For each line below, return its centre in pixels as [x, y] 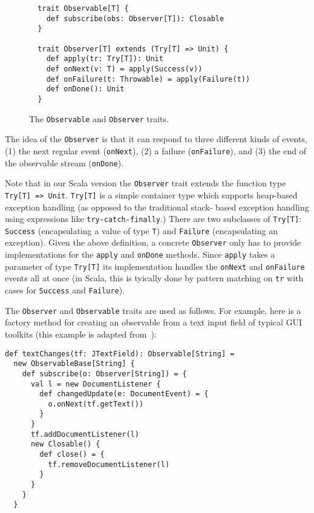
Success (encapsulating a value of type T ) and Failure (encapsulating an [141, 230]
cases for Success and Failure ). [65, 290]
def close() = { [72, 455]
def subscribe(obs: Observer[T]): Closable [135, 18]
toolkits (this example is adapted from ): [81, 334]
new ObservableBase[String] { [74, 364]
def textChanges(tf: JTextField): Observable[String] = [120, 354]
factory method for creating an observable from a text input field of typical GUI [154, 322]
